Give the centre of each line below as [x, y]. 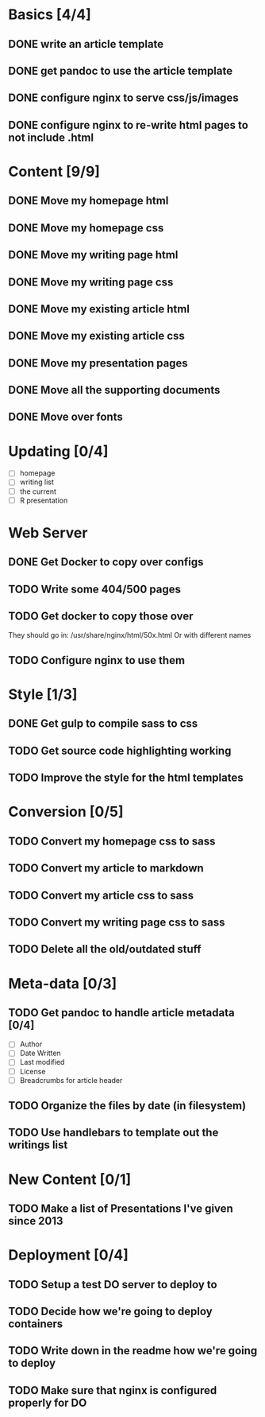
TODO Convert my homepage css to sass [112, 841]
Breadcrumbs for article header [71, 1080]
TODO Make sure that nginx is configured [113, 1390]
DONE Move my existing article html [99, 309]
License [33, 1071]
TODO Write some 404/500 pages [94, 589]
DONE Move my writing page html [93, 255]
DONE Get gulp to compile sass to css [103, 724]
